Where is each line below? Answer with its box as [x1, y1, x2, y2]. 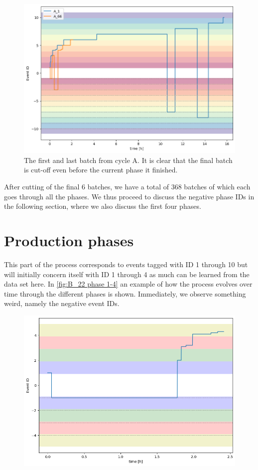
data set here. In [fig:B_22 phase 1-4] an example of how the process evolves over [4, 279, 253, 289]
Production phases [4, 230, 134, 250]
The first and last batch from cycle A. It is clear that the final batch [24, 155, 233, 165]
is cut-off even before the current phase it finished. [24, 164, 178, 175]
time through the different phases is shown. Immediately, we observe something [4, 288, 246, 299]
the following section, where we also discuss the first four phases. [4, 201, 201, 211]
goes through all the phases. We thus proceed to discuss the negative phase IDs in [4, 191, 255, 201]
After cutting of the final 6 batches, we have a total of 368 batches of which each [4, 181, 251, 192]
